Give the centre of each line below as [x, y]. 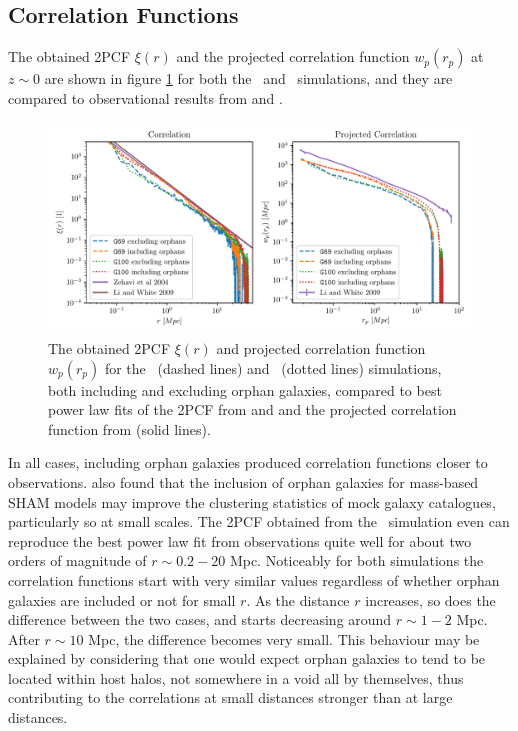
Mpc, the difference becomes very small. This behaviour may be [284, 638]
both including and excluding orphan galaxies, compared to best [245, 389]
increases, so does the [430, 599]
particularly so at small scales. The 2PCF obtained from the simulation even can [259, 521]
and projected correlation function [321, 347]
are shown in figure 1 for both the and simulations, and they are [248, 78]
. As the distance [298, 599]
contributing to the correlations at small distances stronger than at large [230, 697]
